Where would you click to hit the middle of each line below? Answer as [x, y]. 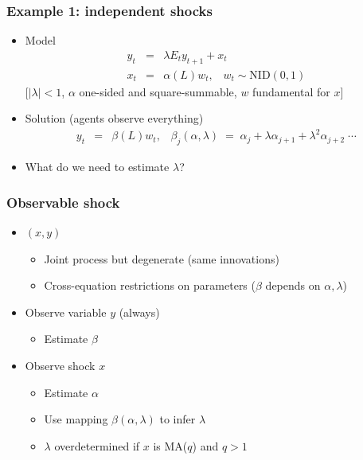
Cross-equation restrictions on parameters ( [150, 285]
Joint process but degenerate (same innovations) [162, 258]
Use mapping [76, 419]
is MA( [170, 445]
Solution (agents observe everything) [114, 118]
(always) [139, 312]
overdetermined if [97, 445]
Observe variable [66, 312]
